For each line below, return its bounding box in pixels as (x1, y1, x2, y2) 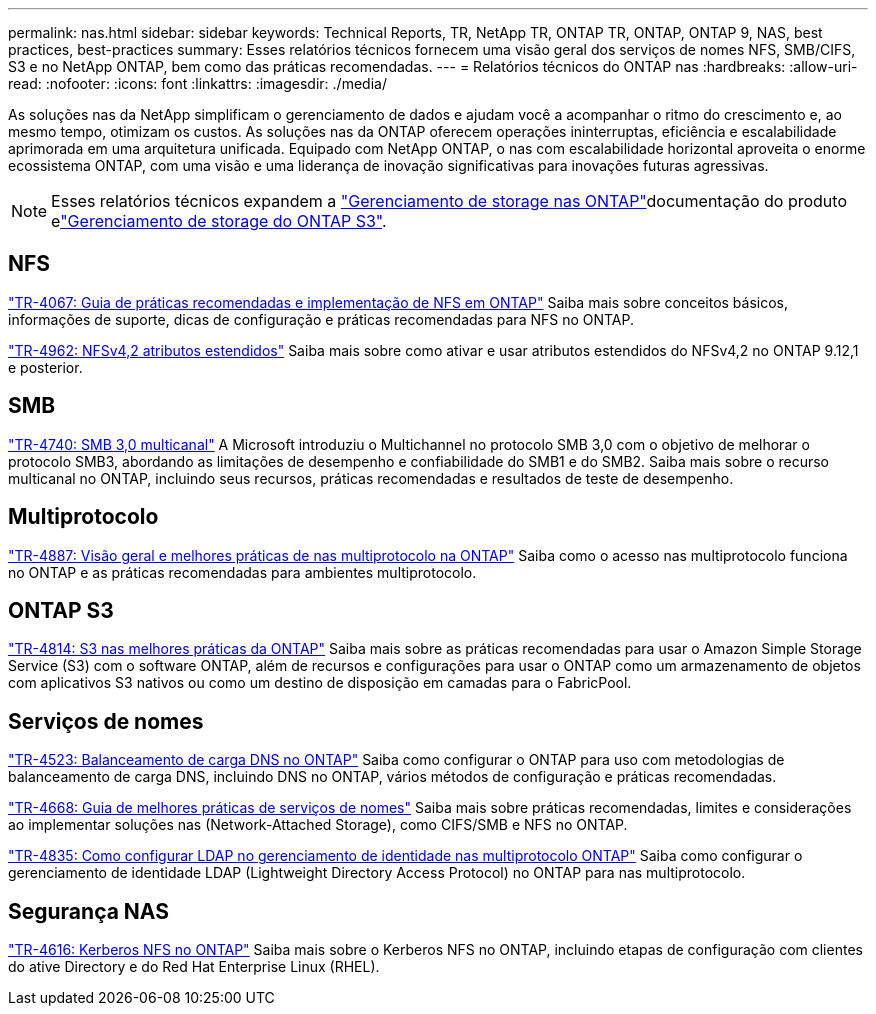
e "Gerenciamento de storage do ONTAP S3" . (51, 211, 387, 231)
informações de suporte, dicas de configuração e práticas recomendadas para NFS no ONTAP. (8, 310, 635, 328)
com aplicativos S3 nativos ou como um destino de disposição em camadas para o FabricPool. (8, 674, 632, 692)
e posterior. (8, 358, 83, 376)
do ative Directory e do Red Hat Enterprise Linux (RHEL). (8, 958, 380, 976)
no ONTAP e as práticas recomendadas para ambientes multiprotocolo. (8, 563, 477, 581)
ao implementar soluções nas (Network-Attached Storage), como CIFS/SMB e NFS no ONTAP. (8, 816, 628, 834)
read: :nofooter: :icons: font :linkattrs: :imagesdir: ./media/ (8, 75, 387, 92)
